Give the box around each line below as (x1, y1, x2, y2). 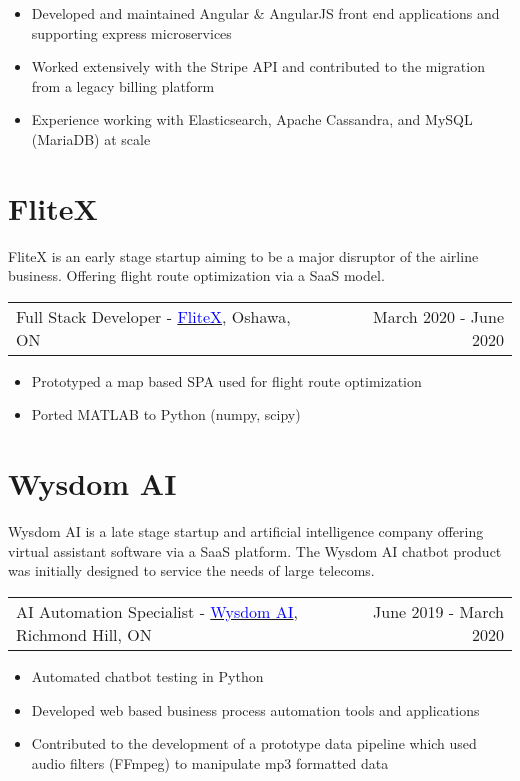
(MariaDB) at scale (31, 128, 151, 149)
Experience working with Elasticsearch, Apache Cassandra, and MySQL (31, 109, 473, 130)
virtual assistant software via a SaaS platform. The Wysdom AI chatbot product (8, 540, 502, 561)
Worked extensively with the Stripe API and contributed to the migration (31, 56, 485, 77)
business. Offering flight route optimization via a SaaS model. (8, 265, 385, 286)
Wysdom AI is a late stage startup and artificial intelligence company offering (8, 521, 484, 542)
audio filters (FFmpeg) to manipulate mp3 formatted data (31, 752, 389, 773)
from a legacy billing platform (31, 75, 215, 96)
